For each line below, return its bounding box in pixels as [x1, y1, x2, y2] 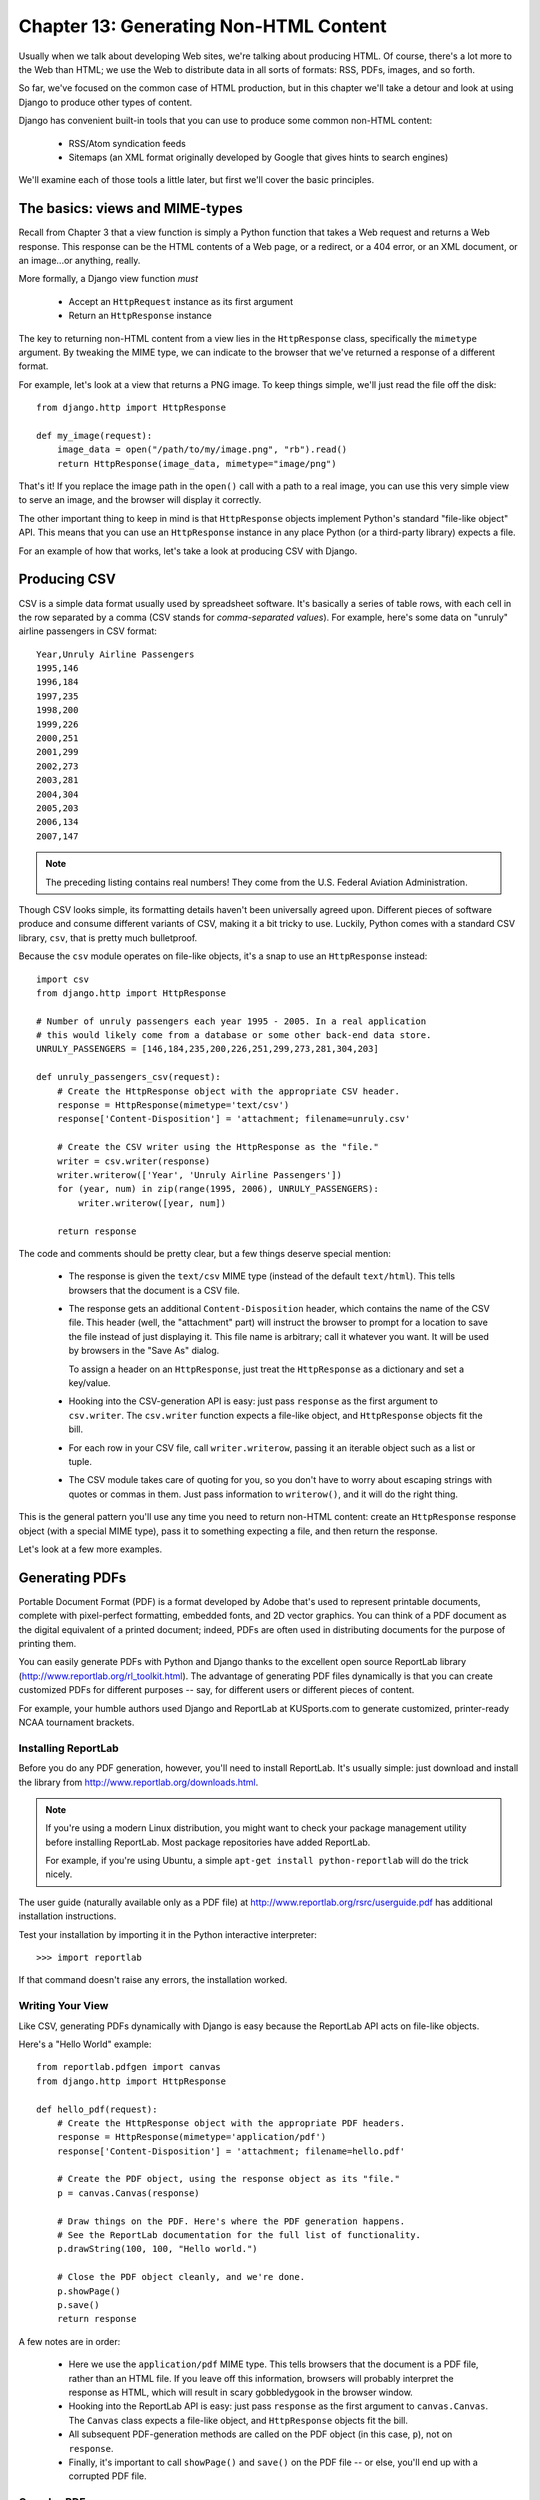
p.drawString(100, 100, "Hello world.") [56, 2243, 259, 2255]
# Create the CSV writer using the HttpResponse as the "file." [56, 1141, 379, 1153]
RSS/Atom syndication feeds [68, 137, 187, 149]
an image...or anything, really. [18, 254, 141, 266]
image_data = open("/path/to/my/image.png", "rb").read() [56, 444, 348, 455]
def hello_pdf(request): [36, 2103, 158, 2115]
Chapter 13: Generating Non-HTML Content [18, 15, 387, 37]
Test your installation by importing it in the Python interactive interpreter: [18, 1928, 317, 1940]
